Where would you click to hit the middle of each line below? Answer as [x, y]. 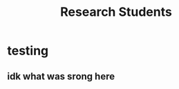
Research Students [116, 12]
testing [28, 51]
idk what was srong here [61, 76]
